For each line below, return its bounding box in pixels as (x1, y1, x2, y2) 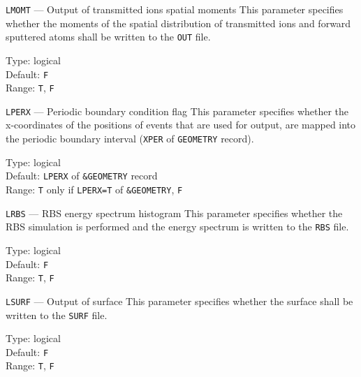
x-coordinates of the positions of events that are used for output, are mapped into (6, 117, 356, 132)
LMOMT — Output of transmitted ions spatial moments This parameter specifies (6, 2, 344, 16)
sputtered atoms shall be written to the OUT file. (6, 29, 211, 44)
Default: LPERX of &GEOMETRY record (6, 168, 158, 183)
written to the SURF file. (6, 307, 108, 322)
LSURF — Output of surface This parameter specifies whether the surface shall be (6, 293, 353, 308)
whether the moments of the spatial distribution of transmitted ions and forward (6, 15, 351, 30)
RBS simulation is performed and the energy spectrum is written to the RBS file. (6, 219, 349, 234)
